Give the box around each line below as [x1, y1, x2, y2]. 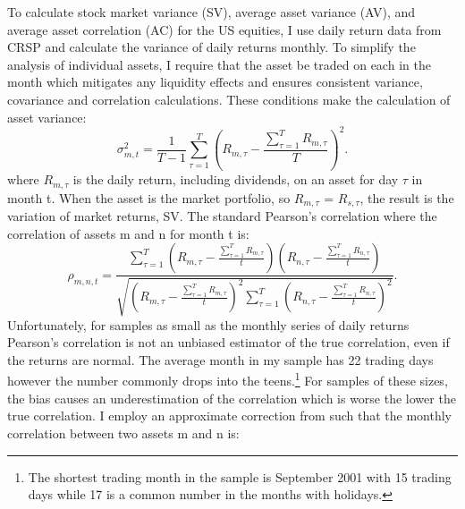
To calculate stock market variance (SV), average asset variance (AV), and [7, 3, 416, 21]
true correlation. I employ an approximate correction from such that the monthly [7, 406, 452, 425]
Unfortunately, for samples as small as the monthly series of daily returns [7, 315, 410, 334]
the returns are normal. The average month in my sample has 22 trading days [7, 350, 434, 369]
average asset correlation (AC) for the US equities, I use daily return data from [7, 20, 442, 38]
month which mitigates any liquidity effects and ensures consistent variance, [7, 72, 423, 91]
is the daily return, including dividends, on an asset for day [72, 170, 399, 189]
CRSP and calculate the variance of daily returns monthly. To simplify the [7, 38, 416, 56]
